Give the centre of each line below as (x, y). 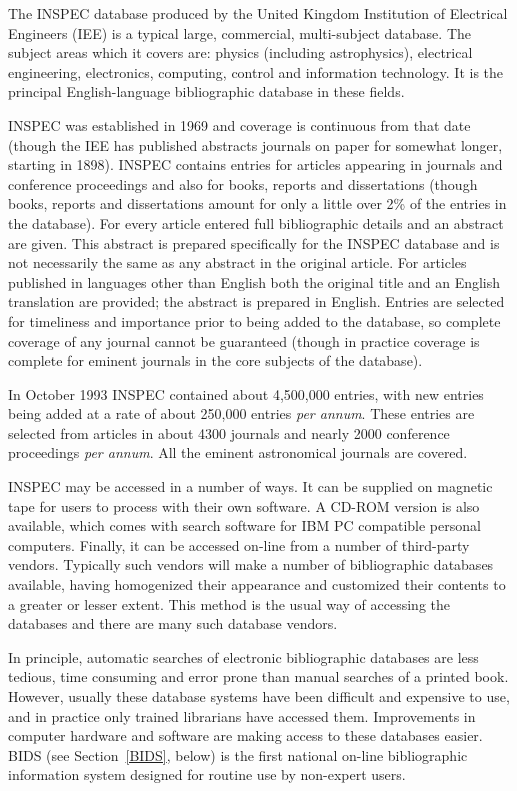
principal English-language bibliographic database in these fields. (206, 91)
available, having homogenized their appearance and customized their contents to (257, 584)
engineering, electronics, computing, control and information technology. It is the (256, 71)
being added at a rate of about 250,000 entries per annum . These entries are (241, 413)
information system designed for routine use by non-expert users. (207, 774)
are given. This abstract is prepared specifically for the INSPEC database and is (254, 242)
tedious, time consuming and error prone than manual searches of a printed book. (258, 676)
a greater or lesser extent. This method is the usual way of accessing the (229, 603)
